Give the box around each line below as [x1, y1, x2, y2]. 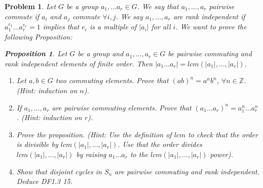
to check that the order [188, 129, 258, 139]
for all [151, 21, 171, 32]
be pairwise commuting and [168, 48, 252, 59]
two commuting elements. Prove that [55, 75, 169, 86]
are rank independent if [173, 11, 245, 21]
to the [130, 148, 148, 159]
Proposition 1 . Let [5, 48, 67, 59]
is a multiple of [89, 21, 137, 32]
